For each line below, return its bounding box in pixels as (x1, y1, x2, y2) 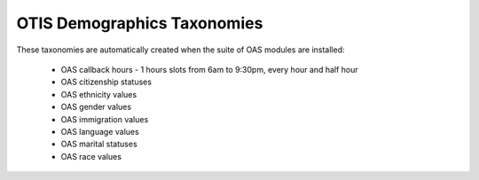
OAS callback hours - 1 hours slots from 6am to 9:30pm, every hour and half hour (60, 64, 358, 74)
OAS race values (60, 151, 122, 161)
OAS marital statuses (60, 138, 137, 150)
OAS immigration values (60, 113, 149, 124)
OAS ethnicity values (60, 89, 137, 99)
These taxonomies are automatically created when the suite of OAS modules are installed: (16, 44, 345, 55)
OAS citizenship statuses (60, 76, 153, 88)
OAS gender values (60, 102, 132, 113)
